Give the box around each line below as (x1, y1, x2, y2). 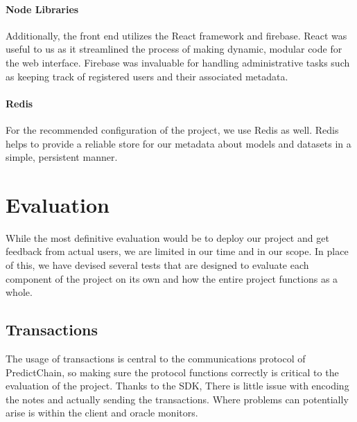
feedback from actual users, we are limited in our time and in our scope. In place (6, 244, 349, 258)
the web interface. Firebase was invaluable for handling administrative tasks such (6, 55, 350, 69)
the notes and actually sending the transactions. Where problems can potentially (6, 392, 349, 406)
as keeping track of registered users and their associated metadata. (6, 69, 288, 83)
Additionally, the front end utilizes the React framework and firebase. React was (6, 28, 347, 42)
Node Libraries (6, 1, 79, 16)
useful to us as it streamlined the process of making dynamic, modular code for (6, 42, 342, 56)
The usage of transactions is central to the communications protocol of (6, 351, 306, 366)
